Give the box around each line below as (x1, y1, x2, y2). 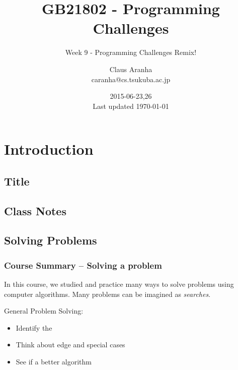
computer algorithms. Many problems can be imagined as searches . (4, 288, 211, 299)
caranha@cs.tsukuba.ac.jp (91, 74, 171, 84)
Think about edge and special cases (16, 339, 125, 350)
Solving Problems (4, 232, 97, 248)
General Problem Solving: (4, 305, 84, 316)
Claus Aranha (109, 64, 152, 74)
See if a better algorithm (16, 356, 92, 366)
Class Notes (4, 203, 66, 218)
